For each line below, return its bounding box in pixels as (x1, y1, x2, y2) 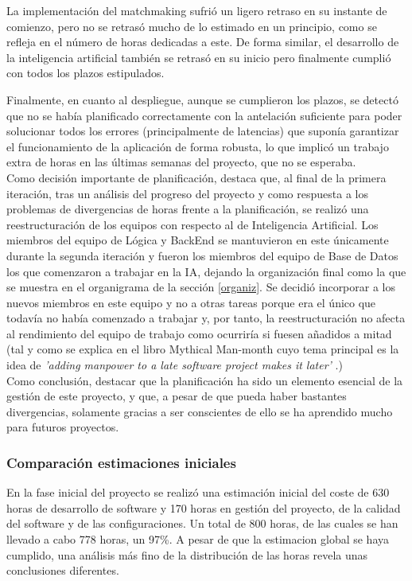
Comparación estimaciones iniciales (6, 452, 236, 472)
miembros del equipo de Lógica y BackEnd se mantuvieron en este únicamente (6, 232, 389, 248)
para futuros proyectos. (6, 419, 119, 435)
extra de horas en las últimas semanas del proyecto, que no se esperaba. (6, 154, 356, 170)
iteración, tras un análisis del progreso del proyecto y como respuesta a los (6, 185, 368, 201)
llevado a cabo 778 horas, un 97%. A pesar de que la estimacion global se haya (6, 531, 390, 548)
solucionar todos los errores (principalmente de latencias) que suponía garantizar (6, 123, 399, 139)
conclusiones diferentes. (6, 562, 119, 579)
